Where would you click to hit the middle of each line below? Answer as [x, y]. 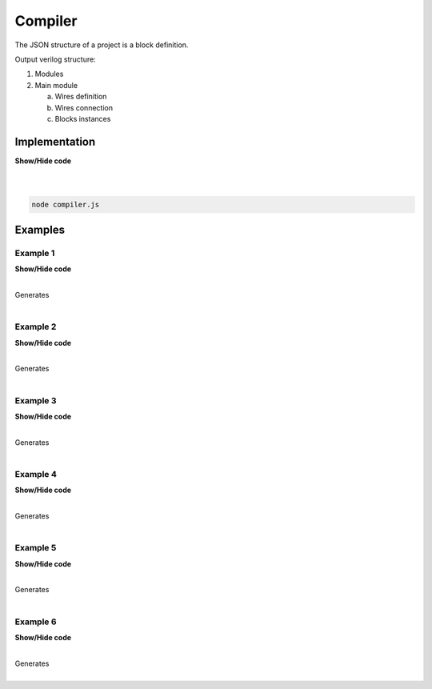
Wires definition [81, 97]
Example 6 [36, 622]
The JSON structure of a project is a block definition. [102, 45]
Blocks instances [83, 118]
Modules [49, 74]
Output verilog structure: [55, 59]
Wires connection [84, 107]
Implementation [55, 141]
